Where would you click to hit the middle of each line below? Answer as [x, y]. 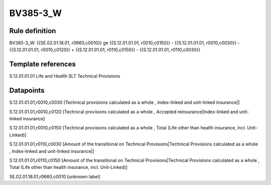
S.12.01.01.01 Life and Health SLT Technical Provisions [65, 76]
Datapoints [27, 90]
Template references [43, 64]
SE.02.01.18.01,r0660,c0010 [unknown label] [55, 176]
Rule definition [33, 31]
